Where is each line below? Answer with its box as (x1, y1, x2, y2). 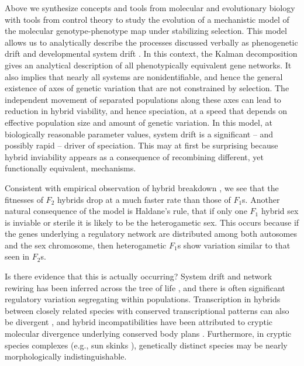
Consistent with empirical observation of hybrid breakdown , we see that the (5, 181, 279, 194)
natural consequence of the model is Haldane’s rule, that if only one (5, 205, 247, 217)
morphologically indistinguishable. (5, 350, 127, 362)
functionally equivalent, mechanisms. (5, 162, 136, 174)
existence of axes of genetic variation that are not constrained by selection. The (5, 82, 289, 94)
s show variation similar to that (177, 239, 291, 251)
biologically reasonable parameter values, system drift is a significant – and (5, 127, 274, 140)
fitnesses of (5, 193, 43, 205)
